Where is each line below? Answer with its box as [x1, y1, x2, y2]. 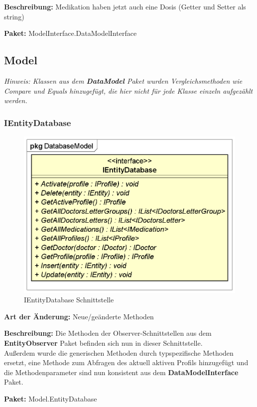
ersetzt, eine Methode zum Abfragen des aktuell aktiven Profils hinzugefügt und [4, 357, 249, 368]
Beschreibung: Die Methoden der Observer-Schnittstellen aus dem [4, 328, 212, 338]
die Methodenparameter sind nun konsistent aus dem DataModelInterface [4, 367, 239, 377]
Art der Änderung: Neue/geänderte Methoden [4, 311, 154, 321]
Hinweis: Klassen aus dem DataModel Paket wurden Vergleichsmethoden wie [4, 75, 243, 86]
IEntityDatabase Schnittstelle [24, 294, 114, 305]
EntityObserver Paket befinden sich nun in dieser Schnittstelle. [4, 337, 203, 348]
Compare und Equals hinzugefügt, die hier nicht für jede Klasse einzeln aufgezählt [4, 85, 253, 96]
